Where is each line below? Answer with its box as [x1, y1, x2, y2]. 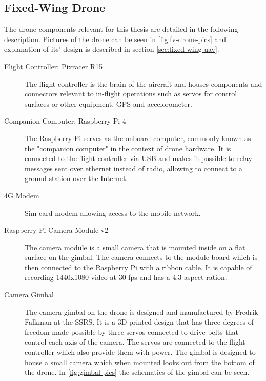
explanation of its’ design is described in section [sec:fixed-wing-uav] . [4, 44, 219, 54]
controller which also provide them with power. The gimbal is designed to [25, 347, 256, 357]
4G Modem [4, 190, 39, 200]
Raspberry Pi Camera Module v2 [4, 225, 109, 235]
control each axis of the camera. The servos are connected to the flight [25, 336, 245, 347]
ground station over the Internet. [25, 173, 128, 184]
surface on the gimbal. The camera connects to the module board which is [25, 252, 258, 263]
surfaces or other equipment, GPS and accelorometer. [25, 98, 192, 109]
